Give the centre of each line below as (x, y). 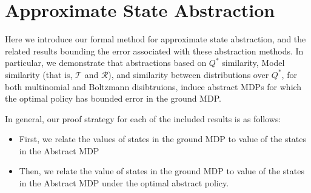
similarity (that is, (39, 74)
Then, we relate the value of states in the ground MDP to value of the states (162, 171)
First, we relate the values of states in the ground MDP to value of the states (163, 139)
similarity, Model (253, 63)
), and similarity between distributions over (189, 74)
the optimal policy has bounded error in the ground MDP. (113, 98)
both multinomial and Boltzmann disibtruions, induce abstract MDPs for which (153, 86)
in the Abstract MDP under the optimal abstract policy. (124, 183)
